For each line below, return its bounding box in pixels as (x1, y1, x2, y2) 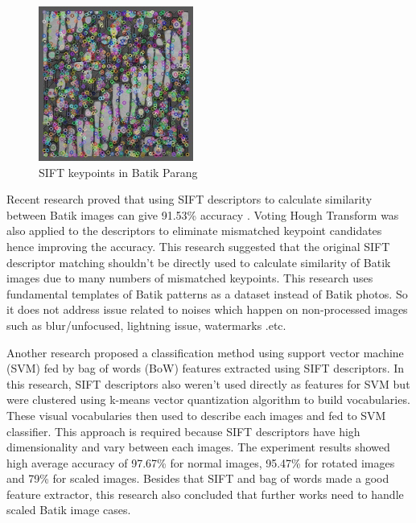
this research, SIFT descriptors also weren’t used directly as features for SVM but (6, 375, 410, 392)
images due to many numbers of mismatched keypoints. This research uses (6, 270, 373, 286)
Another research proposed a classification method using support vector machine (6, 344, 404, 360)
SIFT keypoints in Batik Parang (39, 163, 198, 180)
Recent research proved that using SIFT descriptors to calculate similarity (6, 191, 373, 208)
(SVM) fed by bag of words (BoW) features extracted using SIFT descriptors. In (6, 360, 405, 377)
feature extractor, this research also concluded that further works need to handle (6, 485, 404, 502)
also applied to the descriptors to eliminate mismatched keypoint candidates (6, 222, 382, 239)
